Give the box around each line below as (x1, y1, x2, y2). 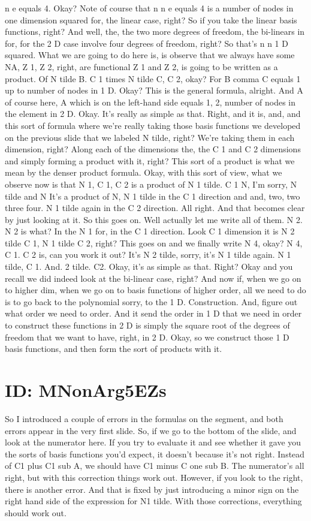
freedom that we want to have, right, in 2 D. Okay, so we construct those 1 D (5, 330, 289, 343)
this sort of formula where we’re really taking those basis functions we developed (5, 119, 301, 131)
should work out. (5, 506, 67, 519)
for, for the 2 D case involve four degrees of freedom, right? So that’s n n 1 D (5, 37, 288, 49)
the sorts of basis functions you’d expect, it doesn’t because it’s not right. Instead (5, 447, 305, 460)
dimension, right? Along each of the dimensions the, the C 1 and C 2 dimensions (5, 143, 301, 155)
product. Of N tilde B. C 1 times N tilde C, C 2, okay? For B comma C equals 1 (5, 72, 301, 85)
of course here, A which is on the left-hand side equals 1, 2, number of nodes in (5, 95, 296, 108)
